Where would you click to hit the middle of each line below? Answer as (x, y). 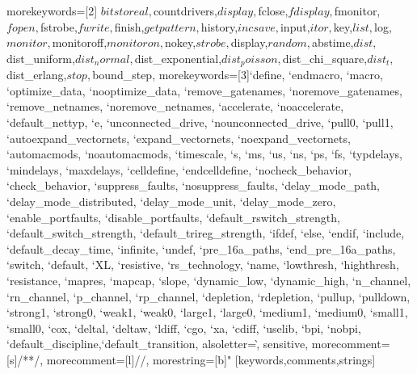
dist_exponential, (178, 58)
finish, (129, 26)
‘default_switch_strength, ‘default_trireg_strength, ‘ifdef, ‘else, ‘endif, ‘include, (206, 233)
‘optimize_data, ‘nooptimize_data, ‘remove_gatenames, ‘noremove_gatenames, (204, 90)
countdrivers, (185, 11)
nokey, (181, 42)
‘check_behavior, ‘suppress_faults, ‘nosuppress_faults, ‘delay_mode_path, (194, 185)
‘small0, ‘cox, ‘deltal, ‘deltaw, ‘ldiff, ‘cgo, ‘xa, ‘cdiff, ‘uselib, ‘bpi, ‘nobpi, (184, 328)
